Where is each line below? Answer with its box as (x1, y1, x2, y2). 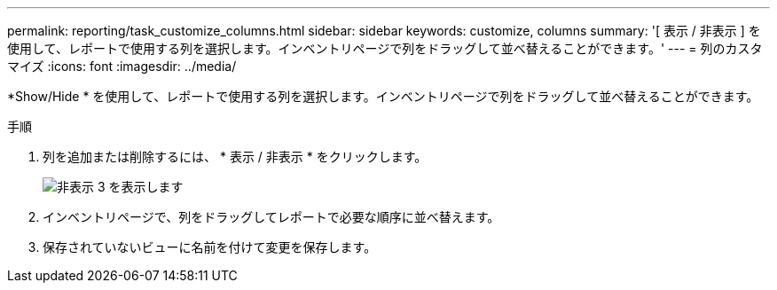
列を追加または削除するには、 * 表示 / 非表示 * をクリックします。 (43, 149, 428, 164)
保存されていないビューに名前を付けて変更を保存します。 (43, 239, 377, 255)
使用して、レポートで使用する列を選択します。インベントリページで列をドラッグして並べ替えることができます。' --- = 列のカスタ (7, 41, 763, 56)
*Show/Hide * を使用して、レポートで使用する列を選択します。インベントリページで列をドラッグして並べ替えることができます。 (7, 89, 759, 104)
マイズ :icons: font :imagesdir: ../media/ (7, 59, 237, 74)
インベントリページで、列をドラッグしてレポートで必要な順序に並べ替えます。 (43, 209, 500, 224)
